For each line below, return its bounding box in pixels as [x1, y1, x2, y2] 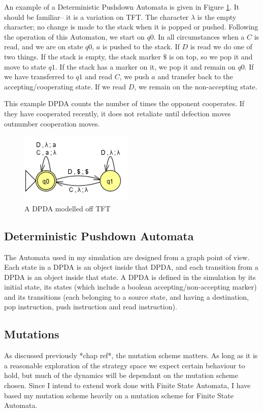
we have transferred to [4, 71, 74, 82]
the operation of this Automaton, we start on [4, 31, 145, 42]
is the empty [197, 11, 237, 22]
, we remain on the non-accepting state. [134, 81, 257, 91]
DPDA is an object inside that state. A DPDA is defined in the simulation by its [4, 271, 256, 282]
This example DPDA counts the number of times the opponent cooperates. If [4, 98, 245, 109]
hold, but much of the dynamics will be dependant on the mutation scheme [4, 370, 238, 381]
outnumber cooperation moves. [4, 118, 100, 129]
